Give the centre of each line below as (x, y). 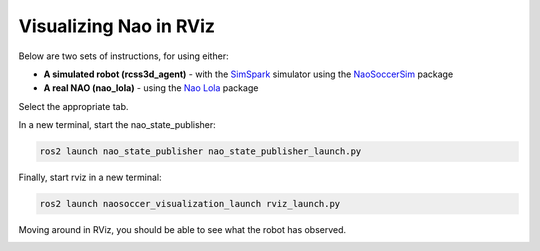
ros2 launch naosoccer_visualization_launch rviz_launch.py (190, 204)
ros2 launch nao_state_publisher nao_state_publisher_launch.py (200, 151)
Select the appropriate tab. (73, 106)
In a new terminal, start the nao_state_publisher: (117, 125)
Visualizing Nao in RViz (116, 26)
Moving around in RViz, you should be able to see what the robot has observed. (182, 230)
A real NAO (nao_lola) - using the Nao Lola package (151, 88)
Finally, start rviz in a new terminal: (90, 177)
